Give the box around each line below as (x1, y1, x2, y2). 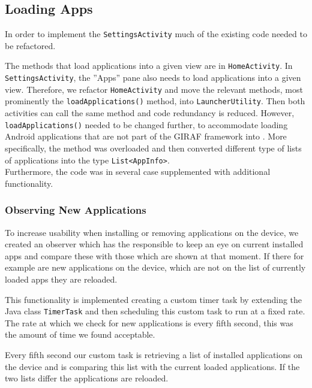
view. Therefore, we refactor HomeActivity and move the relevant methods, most (5, 83, 303, 95)
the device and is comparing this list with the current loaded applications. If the (5, 360, 300, 372)
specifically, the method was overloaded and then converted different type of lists (5, 141, 302, 154)
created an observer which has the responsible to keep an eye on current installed (5, 238, 304, 250)
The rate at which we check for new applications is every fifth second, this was (5, 316, 293, 329)
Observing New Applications (5, 202, 146, 217)
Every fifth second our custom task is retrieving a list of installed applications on (5, 348, 302, 360)
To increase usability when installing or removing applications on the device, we (5, 226, 299, 238)
